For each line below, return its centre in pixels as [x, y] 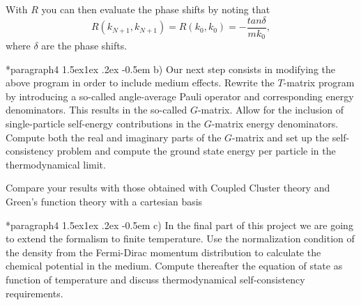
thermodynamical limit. [56, 164]
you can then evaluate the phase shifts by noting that [156, 9]
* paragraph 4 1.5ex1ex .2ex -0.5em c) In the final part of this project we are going [179, 225]
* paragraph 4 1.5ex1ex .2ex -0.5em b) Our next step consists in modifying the [170, 69]
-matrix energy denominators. [275, 124]
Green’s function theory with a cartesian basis [104, 202]
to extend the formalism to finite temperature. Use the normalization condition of [180, 238]
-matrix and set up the [281, 137]
